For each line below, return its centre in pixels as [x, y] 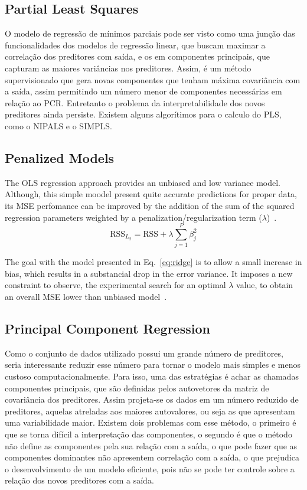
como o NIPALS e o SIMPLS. [58, 125]
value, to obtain [265, 285]
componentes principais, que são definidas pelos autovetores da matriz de [137, 388]
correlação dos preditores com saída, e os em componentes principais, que [137, 56]
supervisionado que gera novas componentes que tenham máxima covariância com [153, 79]
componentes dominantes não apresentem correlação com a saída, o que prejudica [152, 457]
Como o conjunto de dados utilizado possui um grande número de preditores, [144, 353]
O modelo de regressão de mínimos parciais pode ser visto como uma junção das [150, 33]
